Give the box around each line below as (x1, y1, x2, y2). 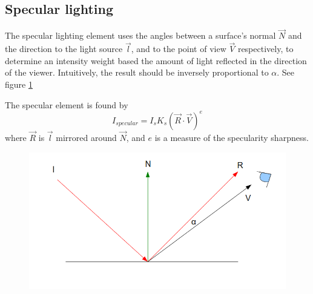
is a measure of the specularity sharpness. (154, 131, 309, 143)
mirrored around (56, 131, 117, 143)
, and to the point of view (131, 42, 226, 55)
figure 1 (5, 78, 33, 91)
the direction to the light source (5, 42, 123, 55)
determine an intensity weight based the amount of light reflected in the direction (5, 54, 307, 67)
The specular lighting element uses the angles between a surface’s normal (5, 29, 276, 42)
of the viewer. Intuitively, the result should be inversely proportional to (5, 66, 269, 79)
